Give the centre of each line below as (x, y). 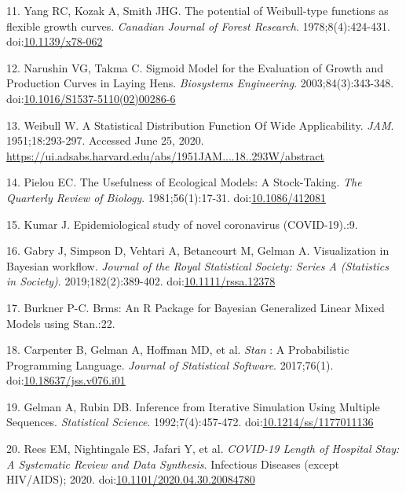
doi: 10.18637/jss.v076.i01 (66, 380)
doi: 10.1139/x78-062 (55, 41)
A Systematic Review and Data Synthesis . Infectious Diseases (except (173, 464)
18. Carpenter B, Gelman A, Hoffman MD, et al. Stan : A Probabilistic (178, 350)
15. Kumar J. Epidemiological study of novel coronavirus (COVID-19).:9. (182, 224)
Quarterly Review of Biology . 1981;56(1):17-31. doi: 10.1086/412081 (166, 197)
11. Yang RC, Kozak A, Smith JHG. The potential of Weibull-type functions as (198, 10)
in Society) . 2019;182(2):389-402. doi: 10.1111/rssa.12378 (141, 281)
